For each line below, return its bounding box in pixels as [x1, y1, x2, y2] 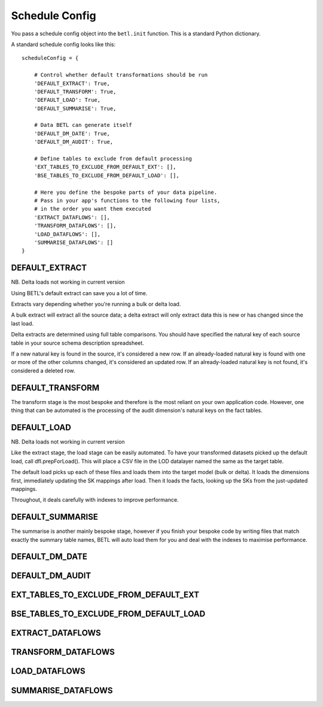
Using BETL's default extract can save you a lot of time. [11, 289, 148, 296]
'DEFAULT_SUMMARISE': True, [33, 105, 117, 112]
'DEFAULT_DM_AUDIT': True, [33, 138, 114, 145]
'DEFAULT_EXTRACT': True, [33, 80, 111, 87]
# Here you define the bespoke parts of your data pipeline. [33, 189, 218, 196]
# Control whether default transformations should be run [33, 72, 208, 78]
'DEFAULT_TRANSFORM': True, [33, 88, 117, 95]
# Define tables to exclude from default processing [33, 156, 193, 162]
